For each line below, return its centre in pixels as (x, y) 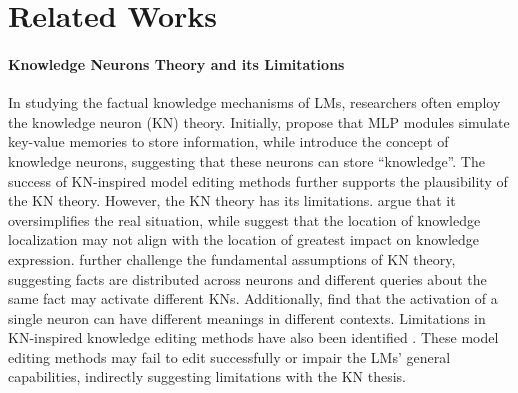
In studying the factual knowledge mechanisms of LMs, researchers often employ (254, 102)
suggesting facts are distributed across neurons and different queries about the (247, 278)
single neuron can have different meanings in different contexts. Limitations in (247, 317)
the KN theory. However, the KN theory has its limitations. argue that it (232, 200)
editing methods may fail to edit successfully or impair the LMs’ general (229, 356)
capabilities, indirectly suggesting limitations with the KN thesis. (207, 376)
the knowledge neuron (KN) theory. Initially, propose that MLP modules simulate (259, 121)
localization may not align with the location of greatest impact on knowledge (244, 239)
